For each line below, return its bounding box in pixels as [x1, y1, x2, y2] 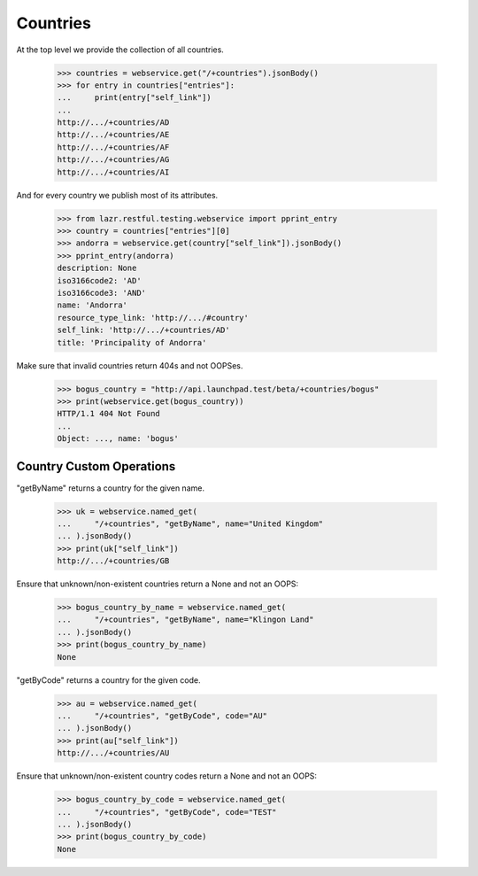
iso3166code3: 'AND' [57, 288, 146, 298]
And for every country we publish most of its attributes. [16, 190, 219, 200]
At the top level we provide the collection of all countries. [16, 44, 225, 55]
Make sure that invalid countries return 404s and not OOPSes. [16, 360, 243, 371]
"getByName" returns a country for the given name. [16, 483, 205, 493]
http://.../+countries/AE [57, 129, 170, 140]
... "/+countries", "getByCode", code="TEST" [57, 807, 277, 817]
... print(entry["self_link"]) [57, 93, 212, 103]
